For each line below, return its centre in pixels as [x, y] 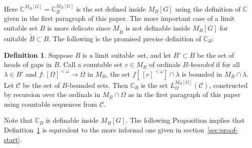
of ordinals [165, 64]
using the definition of [208, 8]
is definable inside [72, 120]
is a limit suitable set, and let [127, 55]
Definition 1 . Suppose [39, 55]
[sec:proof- [223, 129]
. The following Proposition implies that [185, 120]
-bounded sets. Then [98, 85]
